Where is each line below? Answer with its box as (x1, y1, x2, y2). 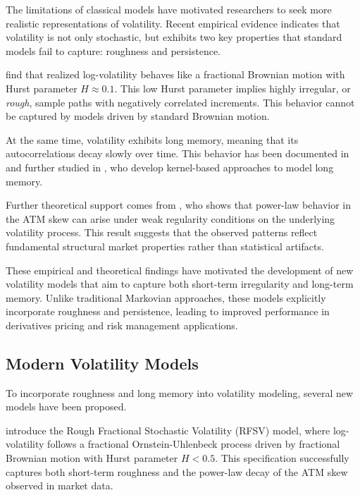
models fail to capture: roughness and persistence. (6, 43, 221, 58)
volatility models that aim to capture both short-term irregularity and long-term (6, 276, 354, 291)
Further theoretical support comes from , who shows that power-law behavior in (6, 197, 352, 212)
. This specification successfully (215, 451, 349, 465)
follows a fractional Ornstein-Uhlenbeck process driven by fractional (47, 436, 340, 451)
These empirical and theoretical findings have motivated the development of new (6, 262, 354, 277)
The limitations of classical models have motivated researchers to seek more (6, 2, 332, 16)
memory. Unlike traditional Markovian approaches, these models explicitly (6, 290, 326, 305)
